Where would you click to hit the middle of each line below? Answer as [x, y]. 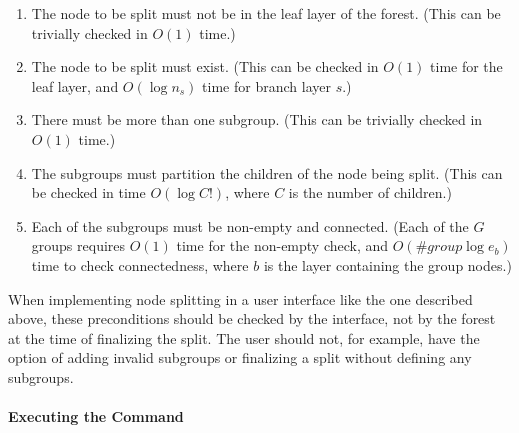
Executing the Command [96, 416]
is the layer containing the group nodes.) [387, 264]
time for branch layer [266, 85]
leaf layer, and [75, 85]
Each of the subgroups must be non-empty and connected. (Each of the [250, 225]
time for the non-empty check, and [282, 245]
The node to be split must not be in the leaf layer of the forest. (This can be [266, 13]
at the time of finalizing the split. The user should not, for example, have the [244, 337]
